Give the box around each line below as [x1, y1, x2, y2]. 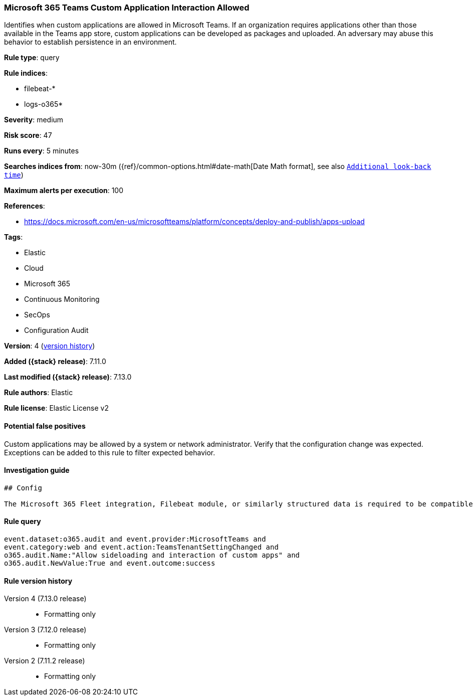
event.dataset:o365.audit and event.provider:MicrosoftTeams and [4, 535, 266, 544]
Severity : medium [4, 115, 64, 124]
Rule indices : [4, 69, 48, 78]
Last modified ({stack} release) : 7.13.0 [4, 373, 132, 382]
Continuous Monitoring [24, 295, 100, 304]
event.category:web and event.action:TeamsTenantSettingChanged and [4, 543, 279, 552]
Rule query [4, 517, 41, 526]
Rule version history [4, 576, 73, 585]
